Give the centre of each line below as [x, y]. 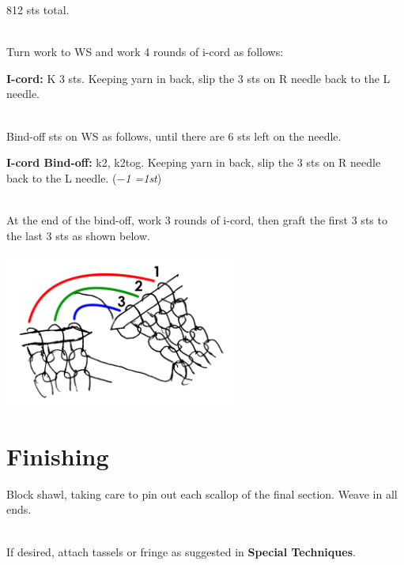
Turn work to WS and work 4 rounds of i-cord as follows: [145, 52]
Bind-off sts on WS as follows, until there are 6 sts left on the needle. [174, 136]
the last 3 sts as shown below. [78, 235]
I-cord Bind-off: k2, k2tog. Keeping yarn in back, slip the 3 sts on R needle [194, 162]
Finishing [58, 456]
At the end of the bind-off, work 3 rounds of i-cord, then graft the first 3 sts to [197, 219]
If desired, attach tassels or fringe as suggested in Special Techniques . [181, 551]
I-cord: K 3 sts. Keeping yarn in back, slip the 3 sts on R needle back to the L [198, 78]
